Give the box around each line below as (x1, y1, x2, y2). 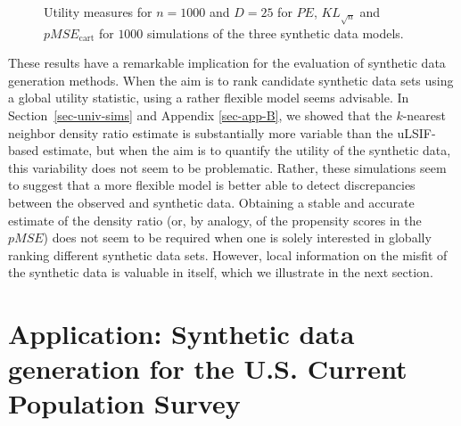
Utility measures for (44, 3, 152, 20)
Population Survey (8, 385, 241, 422)
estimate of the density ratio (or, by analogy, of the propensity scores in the (8, 210, 422, 229)
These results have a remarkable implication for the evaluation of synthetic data (8, 53, 446, 72)
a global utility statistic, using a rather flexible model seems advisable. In (8, 88, 409, 107)
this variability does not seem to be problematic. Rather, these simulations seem (8, 158, 447, 176)
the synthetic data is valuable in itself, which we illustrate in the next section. (8, 263, 433, 282)
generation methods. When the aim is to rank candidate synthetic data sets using (8, 70, 454, 89)
